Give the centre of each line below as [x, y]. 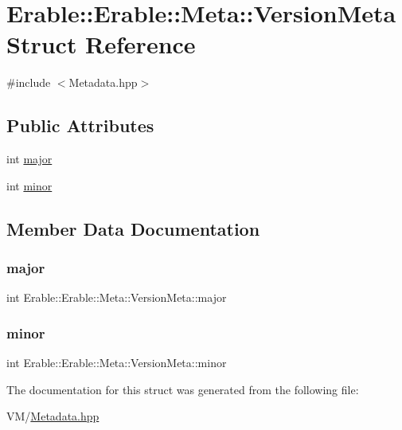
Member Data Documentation [133, 228]
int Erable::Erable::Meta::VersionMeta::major [117, 297]
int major [29, 159]
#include [29, 82]
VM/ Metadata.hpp [53, 416]
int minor [29, 185]
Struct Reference [101, 44]
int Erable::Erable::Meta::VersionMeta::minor [117, 363]
